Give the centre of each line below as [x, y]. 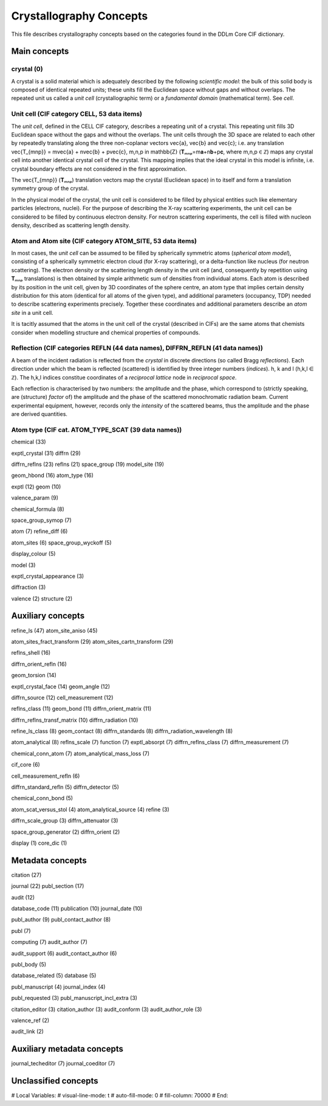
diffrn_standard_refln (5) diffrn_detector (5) [65, 787]
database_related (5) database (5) [54, 976]
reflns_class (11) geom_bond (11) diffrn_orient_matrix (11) [81, 709]
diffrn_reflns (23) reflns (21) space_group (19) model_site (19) [87, 464]
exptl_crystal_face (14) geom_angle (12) [61, 686]
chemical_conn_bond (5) [42, 798]
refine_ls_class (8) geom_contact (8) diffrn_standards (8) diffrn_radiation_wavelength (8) [122, 731]
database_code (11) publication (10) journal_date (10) [77, 909]
